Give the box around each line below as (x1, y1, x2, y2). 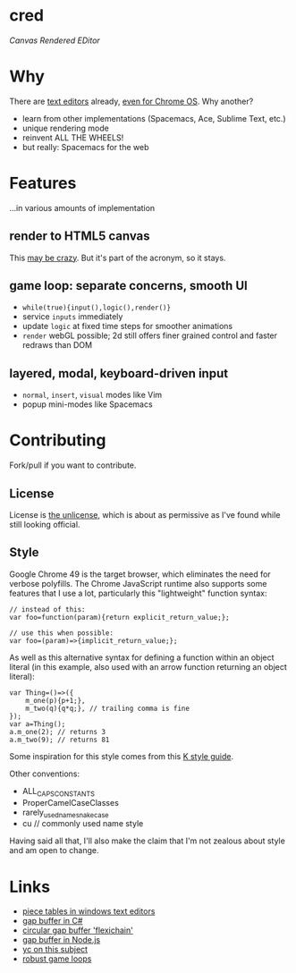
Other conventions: (9, 768, 80, 779)
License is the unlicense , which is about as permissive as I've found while (9, 510, 281, 520)
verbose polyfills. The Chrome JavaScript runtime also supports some (9, 578, 267, 588)
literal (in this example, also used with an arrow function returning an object (9, 661, 288, 672)
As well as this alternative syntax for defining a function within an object (9, 652, 275, 663)
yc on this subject (21, 944, 88, 955)
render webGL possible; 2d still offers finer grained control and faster (21, 330, 278, 341)
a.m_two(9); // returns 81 (9, 735, 110, 744)
